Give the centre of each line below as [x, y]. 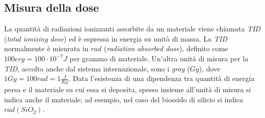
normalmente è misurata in [46, 48]
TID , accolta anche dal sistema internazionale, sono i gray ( [97, 68]
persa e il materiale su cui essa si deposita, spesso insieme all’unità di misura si [128, 89]
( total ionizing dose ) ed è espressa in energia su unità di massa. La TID [116, 38]
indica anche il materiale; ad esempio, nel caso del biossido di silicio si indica [124, 99]
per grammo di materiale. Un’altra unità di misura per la [159, 58]
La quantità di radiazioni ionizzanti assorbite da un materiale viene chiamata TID [132, 29]
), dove [209, 68]
